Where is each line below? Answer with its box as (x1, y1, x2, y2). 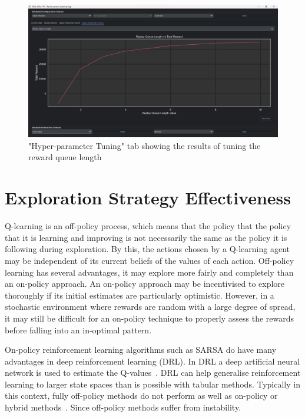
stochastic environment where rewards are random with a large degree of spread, (5, 300, 296, 313)
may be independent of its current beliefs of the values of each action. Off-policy (5, 254, 294, 266)
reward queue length (28, 151, 102, 163)
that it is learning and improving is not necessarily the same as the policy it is (5, 231, 287, 243)
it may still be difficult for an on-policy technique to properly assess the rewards (5, 312, 294, 324)
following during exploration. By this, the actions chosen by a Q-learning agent (5, 243, 290, 255)
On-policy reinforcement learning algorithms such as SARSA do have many (5, 343, 277, 356)
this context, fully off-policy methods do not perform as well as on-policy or (5, 389, 278, 402)
